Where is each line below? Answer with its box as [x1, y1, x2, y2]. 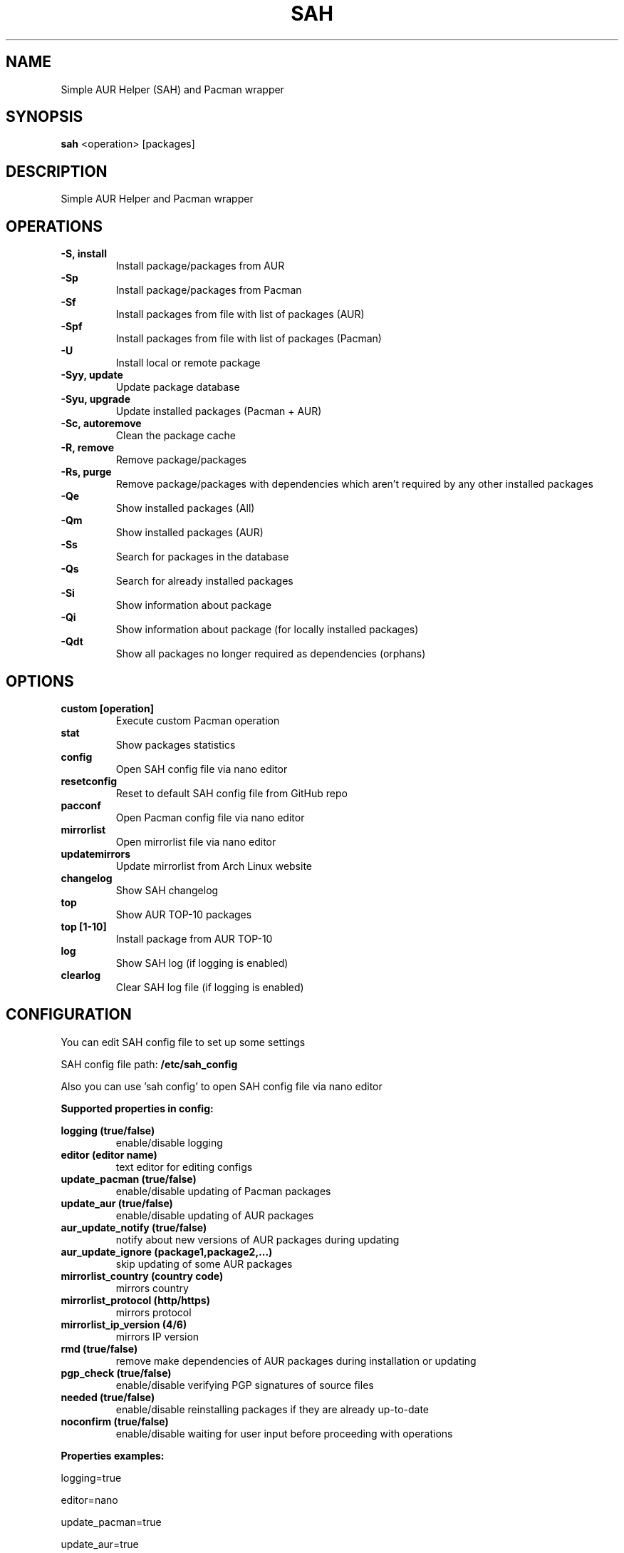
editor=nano [61, 1493, 118, 1506]
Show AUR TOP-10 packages [115, 908, 252, 921]
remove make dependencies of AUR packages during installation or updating [115, 1354, 477, 1367]
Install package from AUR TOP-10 [115, 932, 273, 945]
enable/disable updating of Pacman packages [115, 1184, 331, 1197]
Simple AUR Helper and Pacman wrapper [61, 193, 254, 205]
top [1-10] [61, 920, 107, 933]
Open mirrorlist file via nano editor [115, 835, 276, 848]
